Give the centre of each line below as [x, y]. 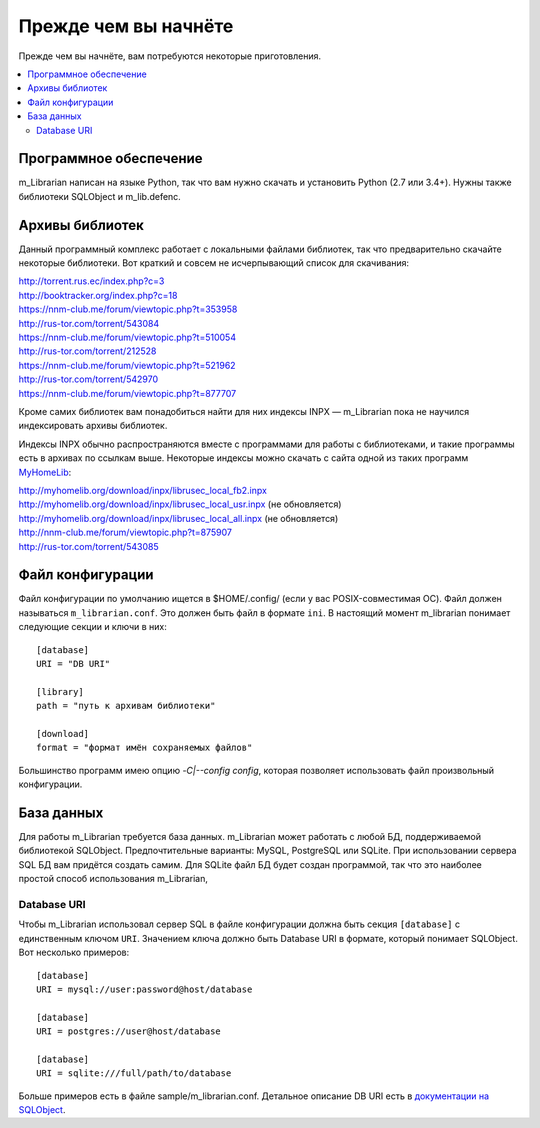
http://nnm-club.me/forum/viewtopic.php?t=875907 [125, 532]
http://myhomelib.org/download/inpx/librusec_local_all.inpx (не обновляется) [178, 518]
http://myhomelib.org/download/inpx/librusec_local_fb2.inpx [142, 490]
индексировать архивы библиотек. [93, 426]
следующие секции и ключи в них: [92, 627]
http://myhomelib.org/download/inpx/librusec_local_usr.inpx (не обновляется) [180, 504]
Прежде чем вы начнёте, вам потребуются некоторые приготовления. [170, 56]
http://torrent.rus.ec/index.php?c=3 [91, 281]
